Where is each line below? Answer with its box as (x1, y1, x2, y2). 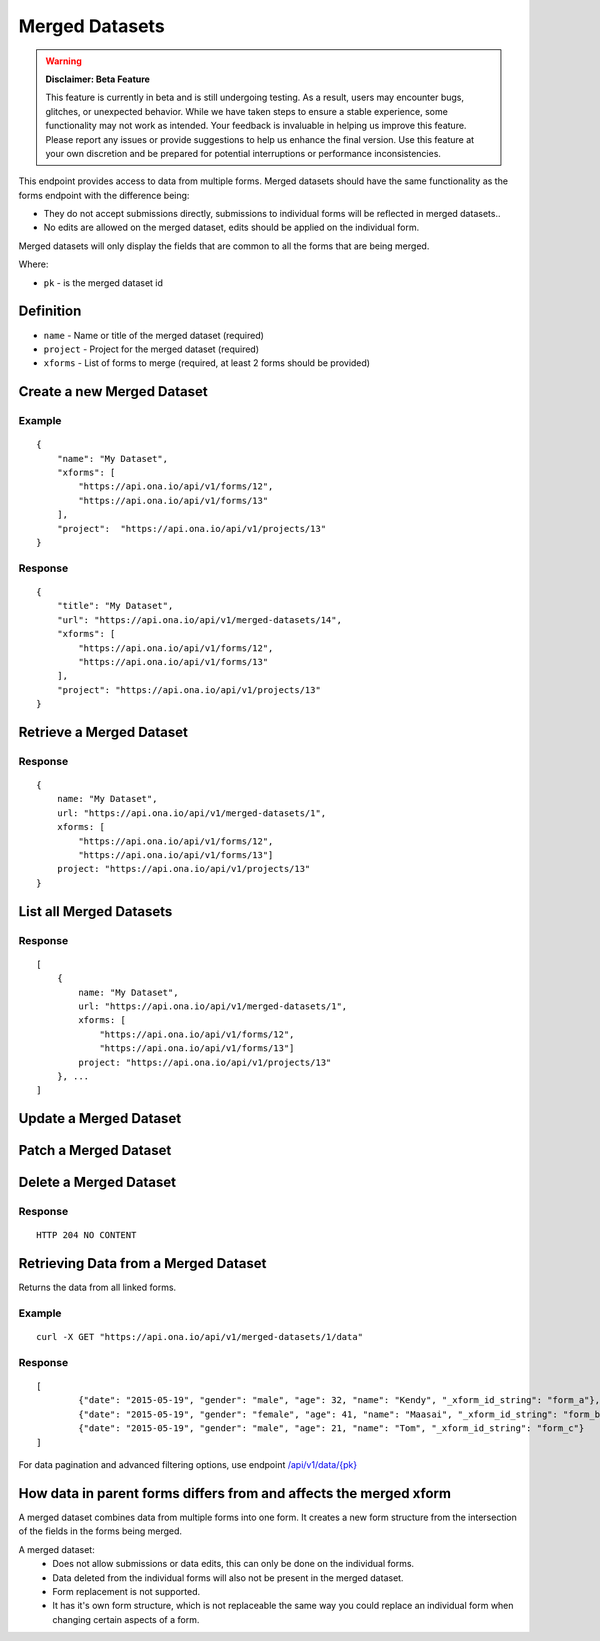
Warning (45, 55, 82, 67)
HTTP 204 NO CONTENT (36, 1230, 137, 1241)
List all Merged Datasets (18, 903, 173, 920)
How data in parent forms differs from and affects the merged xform (18, 1485, 452, 1502)
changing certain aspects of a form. (52, 1613, 200, 1625)
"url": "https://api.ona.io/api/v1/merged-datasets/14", (56, 614, 342, 625)
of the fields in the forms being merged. (18, 1525, 183, 1537)
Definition (18, 303, 82, 320)
